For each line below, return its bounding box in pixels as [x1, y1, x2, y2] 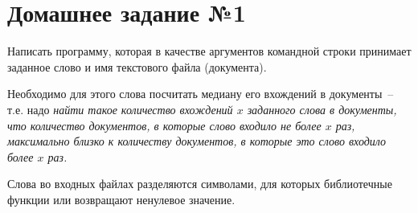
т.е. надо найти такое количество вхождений [7, 100, 233, 117]
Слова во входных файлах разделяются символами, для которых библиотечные [7, 175, 392, 192]
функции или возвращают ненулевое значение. [7, 190, 236, 207]
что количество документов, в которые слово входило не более [7, 117, 322, 133]
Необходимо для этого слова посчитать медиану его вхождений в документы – [7, 85, 394, 102]
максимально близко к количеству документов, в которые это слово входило [7, 133, 387, 150]
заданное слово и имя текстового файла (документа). [7, 58, 267, 75]
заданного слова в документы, [247, 100, 397, 117]
